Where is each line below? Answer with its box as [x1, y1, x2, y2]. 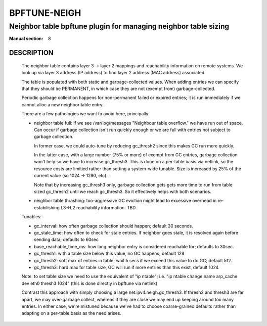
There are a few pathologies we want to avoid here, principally [21, 111, 149, 117]
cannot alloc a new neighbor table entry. [21, 101, 104, 107]
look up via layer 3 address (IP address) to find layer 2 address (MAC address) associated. [21, 70, 206, 76]
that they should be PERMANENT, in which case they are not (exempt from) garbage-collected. [21, 86, 216, 92]
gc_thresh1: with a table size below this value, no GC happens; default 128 [34, 250, 185, 257]
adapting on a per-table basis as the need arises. [21, 310, 122, 316]
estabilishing [34, 204, 60, 210]
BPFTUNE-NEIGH [9, 7, 81, 18]
